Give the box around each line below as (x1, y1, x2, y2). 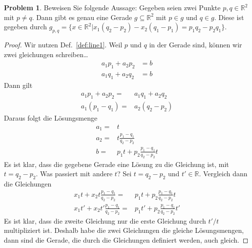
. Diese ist (214, 12, 244, 22)
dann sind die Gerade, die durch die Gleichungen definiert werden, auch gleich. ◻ (4, 234, 249, 245)
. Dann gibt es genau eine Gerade (32, 12, 132, 22)
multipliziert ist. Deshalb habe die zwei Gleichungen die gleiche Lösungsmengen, (4, 225, 244, 235)
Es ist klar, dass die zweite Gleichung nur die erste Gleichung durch (4, 215, 206, 226)
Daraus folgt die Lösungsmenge (4, 113, 98, 123)
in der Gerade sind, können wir (149, 39, 242, 49)
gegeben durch (4, 21, 47, 32)
